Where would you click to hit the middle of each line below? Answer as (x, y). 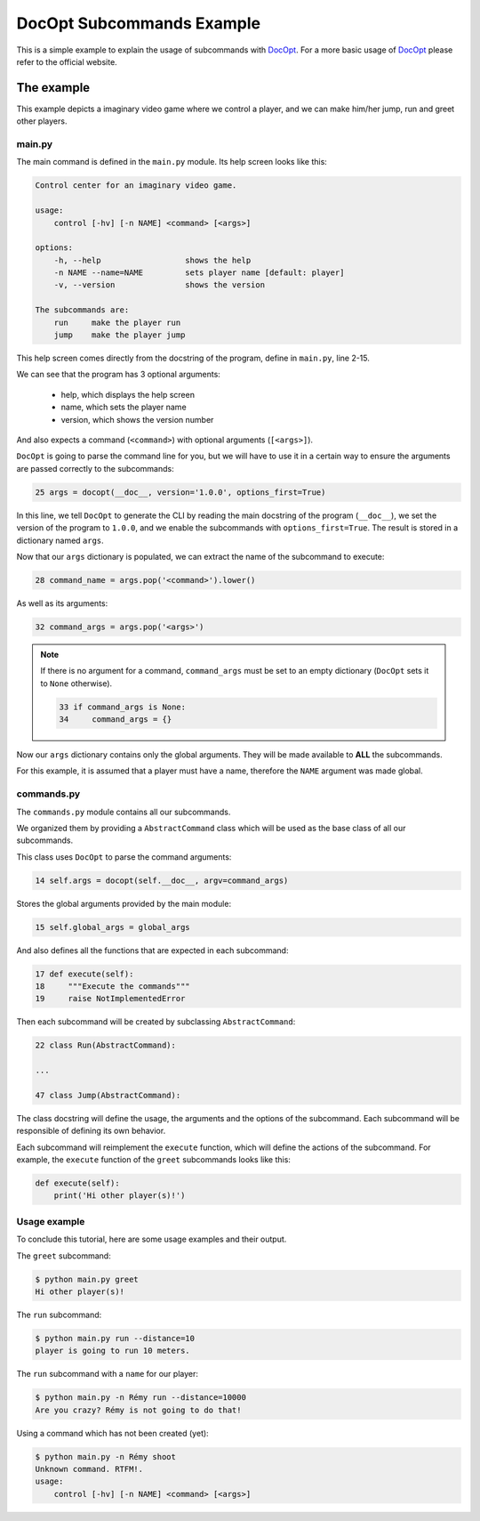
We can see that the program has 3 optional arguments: (119, 375)
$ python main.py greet (87, 1279)
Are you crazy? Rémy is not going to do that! (138, 1410)
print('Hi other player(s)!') (120, 1196)
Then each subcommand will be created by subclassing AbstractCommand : (156, 1022)
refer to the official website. (67, 61)
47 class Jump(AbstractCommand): (108, 1095)
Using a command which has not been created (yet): (112, 1433)
